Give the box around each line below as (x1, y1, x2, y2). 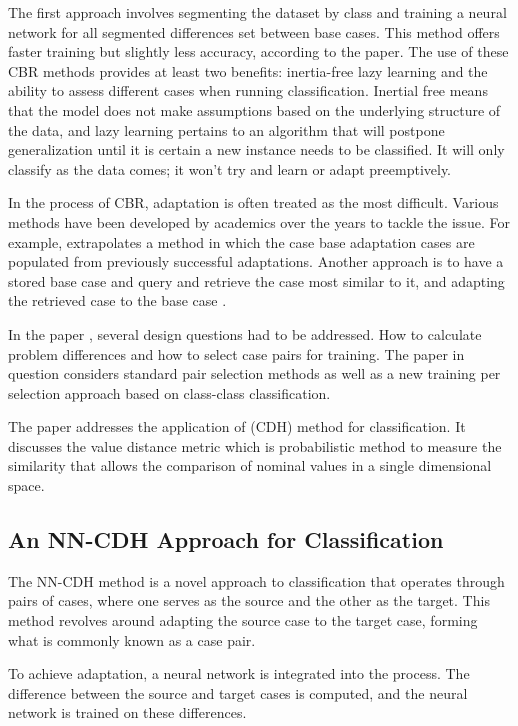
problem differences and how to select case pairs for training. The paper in (8, 343, 465, 364)
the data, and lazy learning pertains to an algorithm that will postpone (8, 119, 445, 140)
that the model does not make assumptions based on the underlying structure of (8, 99, 501, 120)
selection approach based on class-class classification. (8, 382, 331, 403)
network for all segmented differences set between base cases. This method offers (8, 21, 500, 42)
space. (8, 475, 45, 496)
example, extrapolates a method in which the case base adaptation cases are (8, 231, 475, 252)
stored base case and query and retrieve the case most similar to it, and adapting (8, 270, 505, 291)
